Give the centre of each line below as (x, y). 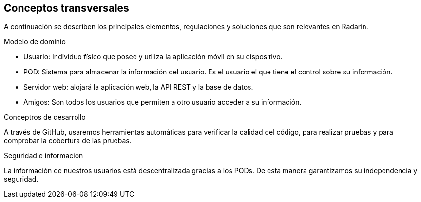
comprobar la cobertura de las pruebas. (68, 141)
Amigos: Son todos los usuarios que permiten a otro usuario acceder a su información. (163, 102)
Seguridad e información (44, 156)
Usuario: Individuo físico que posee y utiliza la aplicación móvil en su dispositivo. (153, 57)
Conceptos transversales (67, 8)
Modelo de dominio (35, 42)
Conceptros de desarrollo (45, 117)
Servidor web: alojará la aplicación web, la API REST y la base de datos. (138, 87)
